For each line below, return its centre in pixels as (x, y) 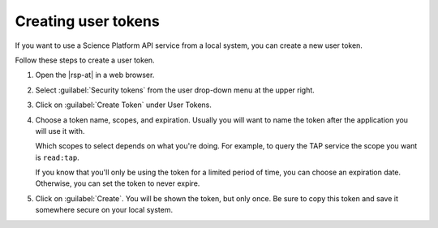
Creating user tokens (87, 21)
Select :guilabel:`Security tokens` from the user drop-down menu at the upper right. (175, 90)
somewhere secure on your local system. (104, 210)
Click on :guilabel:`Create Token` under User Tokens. (124, 105)
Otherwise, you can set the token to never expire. (118, 183)
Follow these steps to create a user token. (85, 60)
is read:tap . (58, 157)
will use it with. (60, 131)
